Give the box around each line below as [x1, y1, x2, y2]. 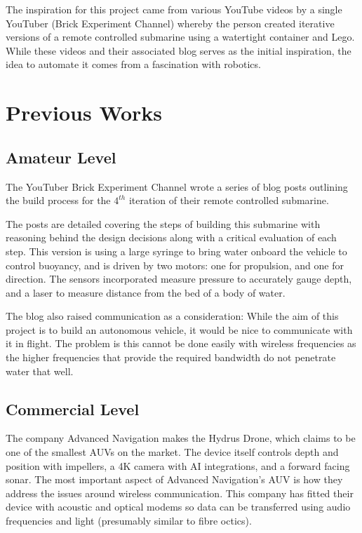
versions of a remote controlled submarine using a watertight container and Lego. [6, 29, 355, 44]
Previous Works [6, 98, 163, 127]
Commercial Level [6, 398, 140, 419]
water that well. [6, 363, 74, 378]
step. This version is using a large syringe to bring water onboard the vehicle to [6, 243, 347, 258]
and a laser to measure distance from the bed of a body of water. [6, 285, 286, 299]
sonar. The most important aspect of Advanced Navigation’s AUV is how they [6, 472, 343, 487]
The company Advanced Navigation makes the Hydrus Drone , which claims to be [6, 431, 356, 445]
